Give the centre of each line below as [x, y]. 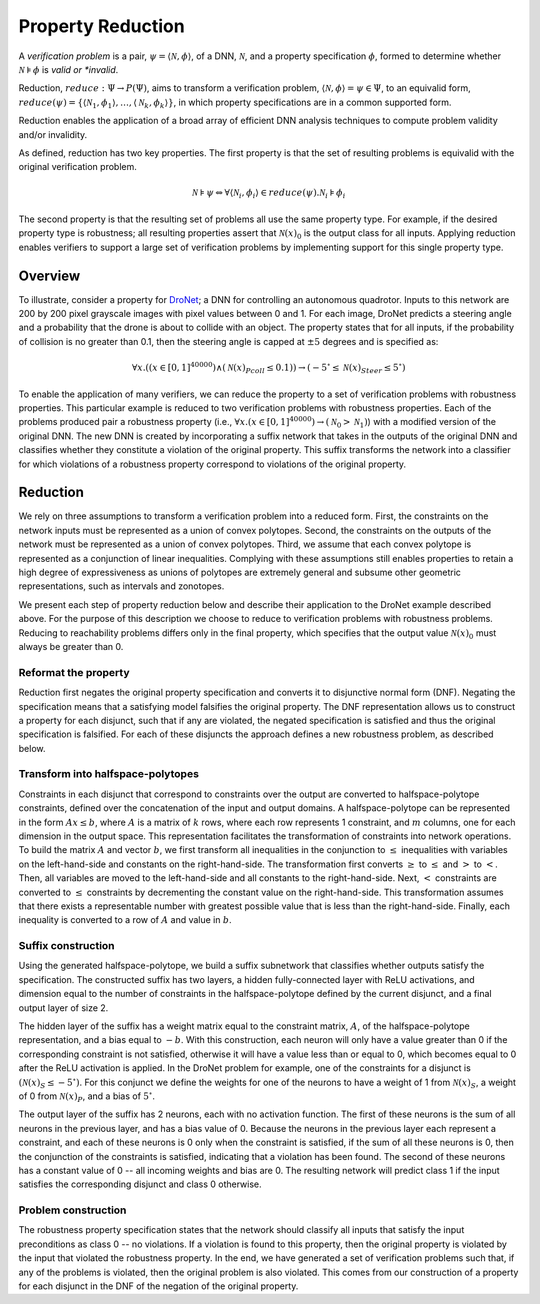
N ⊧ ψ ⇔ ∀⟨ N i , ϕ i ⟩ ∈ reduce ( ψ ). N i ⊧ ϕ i [268, 194]
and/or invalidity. [53, 134]
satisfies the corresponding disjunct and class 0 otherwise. [140, 1184]
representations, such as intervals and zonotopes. [121, 586]
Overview [49, 275]
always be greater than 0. [71, 646]
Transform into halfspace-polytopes [109, 774]
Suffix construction [66, 946]
